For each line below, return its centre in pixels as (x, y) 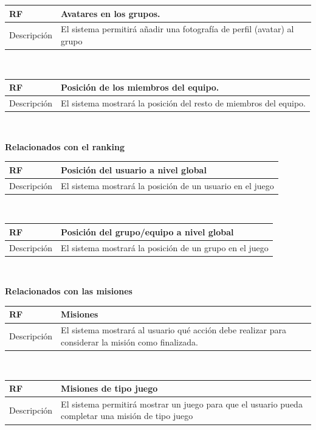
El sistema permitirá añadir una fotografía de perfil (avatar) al (177, 29)
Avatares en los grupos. (111, 13)
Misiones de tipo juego (109, 388)
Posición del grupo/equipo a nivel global (147, 231)
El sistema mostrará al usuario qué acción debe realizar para (174, 330)
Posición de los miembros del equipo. (140, 87)
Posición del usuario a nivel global (134, 169)
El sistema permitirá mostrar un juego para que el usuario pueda (182, 404)
